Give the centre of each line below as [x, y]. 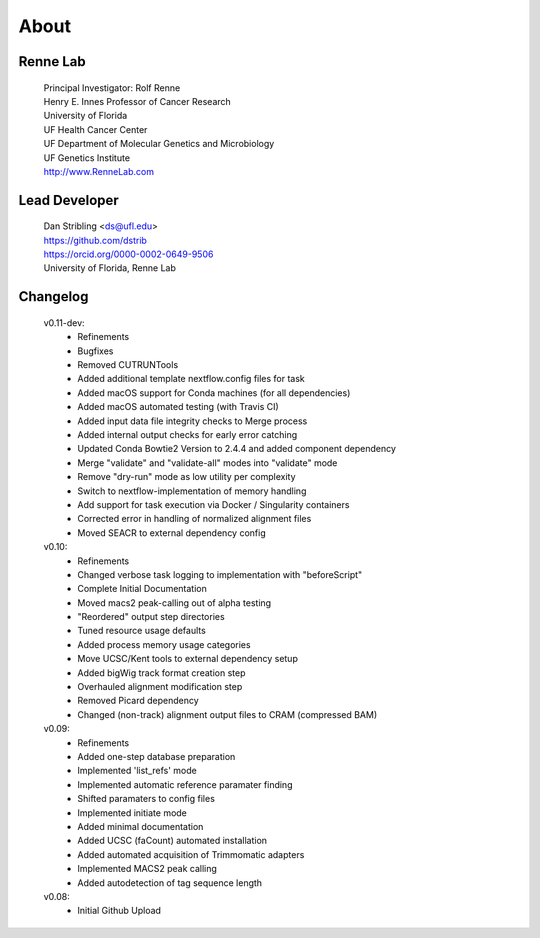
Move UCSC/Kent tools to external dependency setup [188, 659]
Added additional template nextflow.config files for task [191, 379]
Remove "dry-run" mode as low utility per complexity [186, 477]
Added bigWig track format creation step [161, 672]
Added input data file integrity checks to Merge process [192, 421]
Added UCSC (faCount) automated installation [172, 841]
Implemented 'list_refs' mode [137, 771]
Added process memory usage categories [164, 644]
